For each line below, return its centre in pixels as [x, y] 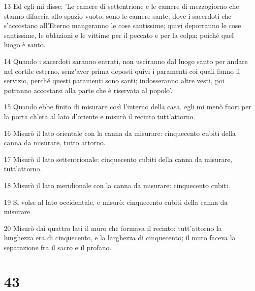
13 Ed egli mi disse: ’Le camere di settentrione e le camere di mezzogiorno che [122, 6]
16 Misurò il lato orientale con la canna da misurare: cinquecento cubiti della [120, 133]
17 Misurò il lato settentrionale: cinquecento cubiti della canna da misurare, [118, 159]
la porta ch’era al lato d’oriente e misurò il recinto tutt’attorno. [100, 116]
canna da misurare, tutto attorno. [55, 143]
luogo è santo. [25, 45]
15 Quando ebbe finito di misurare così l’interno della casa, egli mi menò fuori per [128, 107]
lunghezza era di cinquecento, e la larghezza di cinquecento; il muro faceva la [120, 238]
